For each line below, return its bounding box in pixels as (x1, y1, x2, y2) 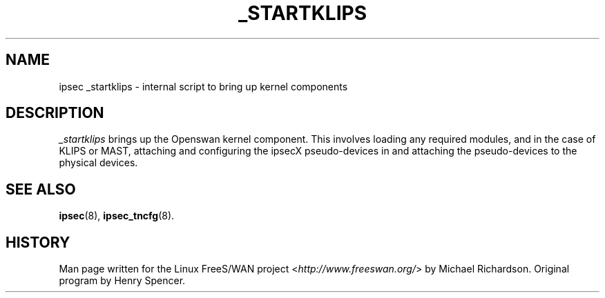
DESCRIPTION (6, 104, 104, 122)
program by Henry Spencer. (59, 275, 186, 287)
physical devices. (59, 157, 138, 169)
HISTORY (6, 233, 70, 251)
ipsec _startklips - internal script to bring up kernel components (59, 80, 348, 92)
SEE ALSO (6, 180, 76, 198)
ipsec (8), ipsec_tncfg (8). (59, 210, 175, 222)
